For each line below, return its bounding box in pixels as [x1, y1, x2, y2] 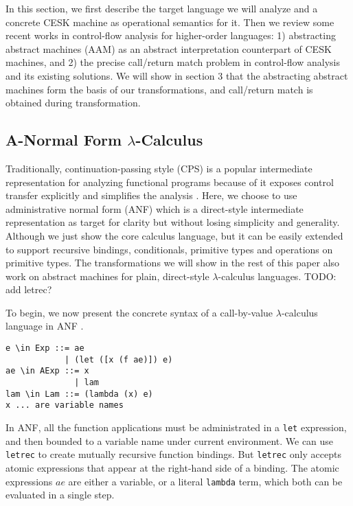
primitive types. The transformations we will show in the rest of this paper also [5, 255, 340, 270]
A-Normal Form [5, 129, 122, 150]
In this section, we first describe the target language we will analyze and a [5, 1, 318, 15]
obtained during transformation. [5, 95, 141, 110]
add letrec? [5, 282, 52, 297]
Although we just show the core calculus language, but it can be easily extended [5, 228, 343, 242]
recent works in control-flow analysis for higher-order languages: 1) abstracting [5, 28, 336, 43]
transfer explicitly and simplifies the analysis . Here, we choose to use [5, 188, 297, 203]
